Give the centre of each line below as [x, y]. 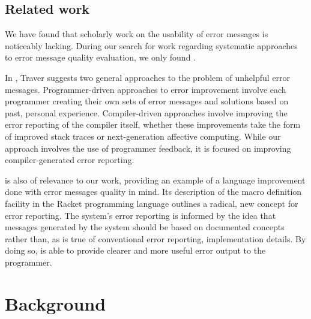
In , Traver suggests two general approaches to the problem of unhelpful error [148, 77]
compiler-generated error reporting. [70, 160]
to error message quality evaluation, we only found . [101, 57]
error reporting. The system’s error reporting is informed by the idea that [140, 215]
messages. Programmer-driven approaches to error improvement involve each [146, 89]
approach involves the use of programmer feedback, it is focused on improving [148, 148]
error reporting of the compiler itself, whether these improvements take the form [153, 124]
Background [56, 303]
